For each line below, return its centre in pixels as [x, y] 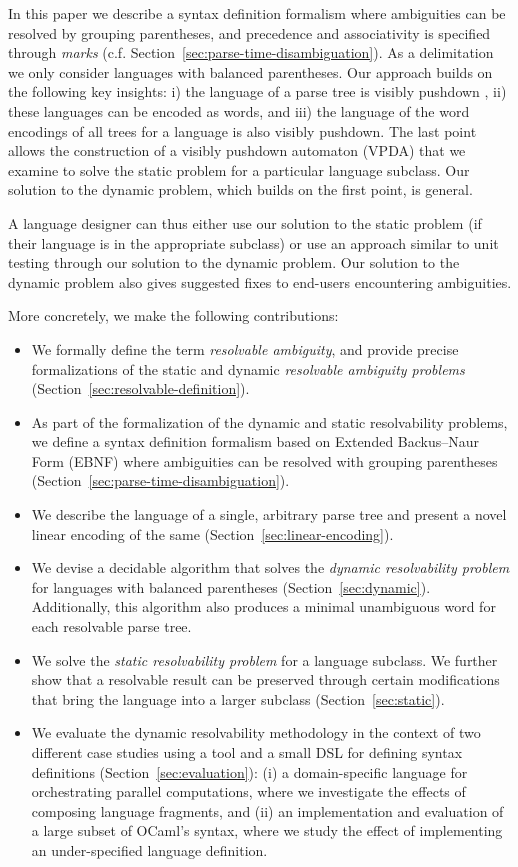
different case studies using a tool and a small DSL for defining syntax [247, 752]
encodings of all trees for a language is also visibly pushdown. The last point [242, 130]
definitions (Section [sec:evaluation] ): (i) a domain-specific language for [249, 771]
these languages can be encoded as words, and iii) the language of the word [239, 110]
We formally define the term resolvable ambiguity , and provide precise [245, 348]
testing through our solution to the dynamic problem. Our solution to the [234, 262]
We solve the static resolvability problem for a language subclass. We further [264, 659]
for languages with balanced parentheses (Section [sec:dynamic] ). [231, 586]
